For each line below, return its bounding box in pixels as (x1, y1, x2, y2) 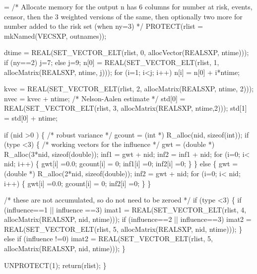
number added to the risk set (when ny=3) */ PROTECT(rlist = (4, 21, 203, 31)
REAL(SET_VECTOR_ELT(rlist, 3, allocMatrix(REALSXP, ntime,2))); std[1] (4, 103, 247, 113)
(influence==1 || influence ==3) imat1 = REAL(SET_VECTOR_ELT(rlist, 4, (4, 204, 247, 214)
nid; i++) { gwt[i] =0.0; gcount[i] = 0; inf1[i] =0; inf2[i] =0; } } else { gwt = (4, 158, 238, 169)
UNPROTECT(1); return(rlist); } (4, 260, 107, 270)
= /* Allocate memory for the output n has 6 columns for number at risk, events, (4, 1, 253, 11)
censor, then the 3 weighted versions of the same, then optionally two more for (4, 11, 243, 21)
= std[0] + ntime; (4, 112, 58, 123)
